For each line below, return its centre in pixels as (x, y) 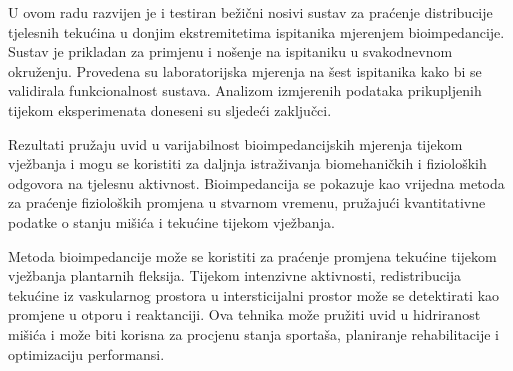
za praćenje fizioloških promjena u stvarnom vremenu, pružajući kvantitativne (247, 202)
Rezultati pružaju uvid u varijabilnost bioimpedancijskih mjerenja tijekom (235, 143)
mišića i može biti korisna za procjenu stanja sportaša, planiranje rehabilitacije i (253, 333)
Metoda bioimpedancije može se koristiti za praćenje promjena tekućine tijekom (252, 255)
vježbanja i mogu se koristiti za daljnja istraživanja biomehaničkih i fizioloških (247, 163)
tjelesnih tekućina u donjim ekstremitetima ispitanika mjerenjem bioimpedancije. (256, 31)
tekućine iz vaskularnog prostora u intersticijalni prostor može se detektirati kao (254, 294)
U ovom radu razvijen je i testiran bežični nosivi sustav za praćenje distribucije (250, 12)
